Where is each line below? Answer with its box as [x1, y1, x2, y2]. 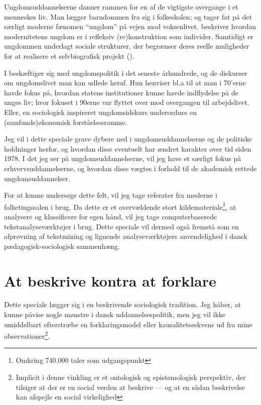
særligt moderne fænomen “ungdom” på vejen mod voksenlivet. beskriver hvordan [4, 21, 256, 32]
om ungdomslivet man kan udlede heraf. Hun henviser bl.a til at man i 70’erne [4, 77, 246, 88]
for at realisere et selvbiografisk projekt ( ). [4, 50, 135, 61]
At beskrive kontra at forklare [4, 270, 216, 291]
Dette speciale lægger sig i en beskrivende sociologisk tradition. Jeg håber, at [4, 299, 241, 310]
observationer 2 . [4, 329, 50, 341]
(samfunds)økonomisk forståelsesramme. [4, 116, 127, 127]
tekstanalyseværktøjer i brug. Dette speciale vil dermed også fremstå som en [4, 221, 239, 231]
